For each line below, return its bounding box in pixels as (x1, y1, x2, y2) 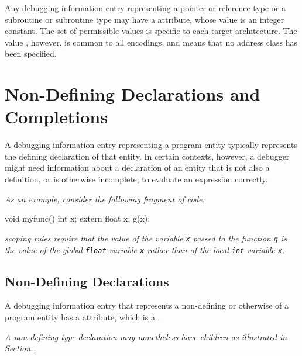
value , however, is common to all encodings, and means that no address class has (5, 36, 297, 48)
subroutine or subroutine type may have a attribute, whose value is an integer (5, 13, 284, 25)
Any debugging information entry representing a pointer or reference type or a (5, 2, 286, 13)
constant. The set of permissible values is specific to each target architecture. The (5, 25, 297, 37)
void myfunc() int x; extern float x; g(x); (5, 212, 150, 224)
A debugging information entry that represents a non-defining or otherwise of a (5, 299, 289, 312)
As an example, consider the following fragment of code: (5, 192, 205, 205)
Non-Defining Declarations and (5, 82, 260, 106)
